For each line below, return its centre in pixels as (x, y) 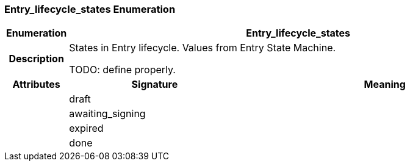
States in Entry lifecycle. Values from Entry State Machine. (203, 48)
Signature (155, 85)
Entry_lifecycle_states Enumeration (90, 9)
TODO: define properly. (122, 70)
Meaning (385, 85)
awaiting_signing (107, 114)
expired (86, 128)
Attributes (36, 85)
